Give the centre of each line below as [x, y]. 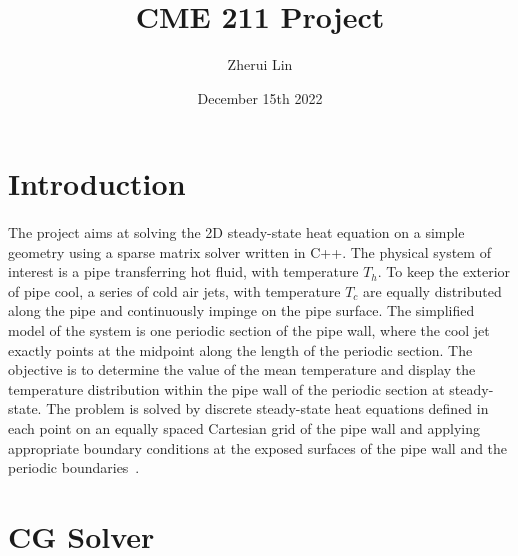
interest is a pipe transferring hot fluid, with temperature [183, 271]
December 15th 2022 [260, 97]
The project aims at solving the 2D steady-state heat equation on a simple [236, 232]
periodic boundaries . [74, 467]
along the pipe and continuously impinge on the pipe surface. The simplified [241, 310]
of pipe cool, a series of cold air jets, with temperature [174, 290]
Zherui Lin [260, 64]
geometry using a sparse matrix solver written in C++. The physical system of [249, 251]
